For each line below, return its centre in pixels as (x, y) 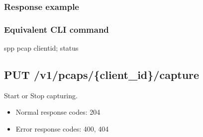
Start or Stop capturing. (41, 95)
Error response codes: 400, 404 (62, 129)
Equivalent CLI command (56, 29)
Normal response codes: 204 (58, 112)
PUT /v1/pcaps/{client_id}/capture (102, 75)
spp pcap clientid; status (41, 48)
